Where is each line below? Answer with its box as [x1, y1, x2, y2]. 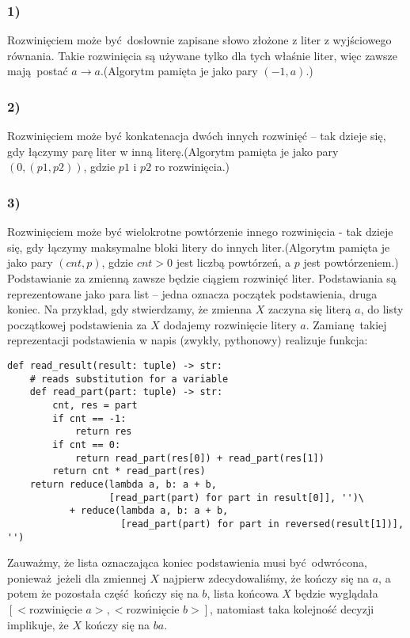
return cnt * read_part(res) [52, 465, 206, 477]
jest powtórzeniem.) [303, 254, 399, 271]
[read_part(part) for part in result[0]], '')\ [108, 492, 365, 503]
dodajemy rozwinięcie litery [163, 316, 297, 332]
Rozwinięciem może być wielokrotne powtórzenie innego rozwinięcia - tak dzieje [7, 223, 393, 240]
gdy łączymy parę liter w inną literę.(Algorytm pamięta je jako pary [7, 142, 339, 159]
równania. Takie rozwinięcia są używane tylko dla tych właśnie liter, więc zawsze [7, 47, 398, 63]
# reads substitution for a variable [29, 373, 229, 385]
